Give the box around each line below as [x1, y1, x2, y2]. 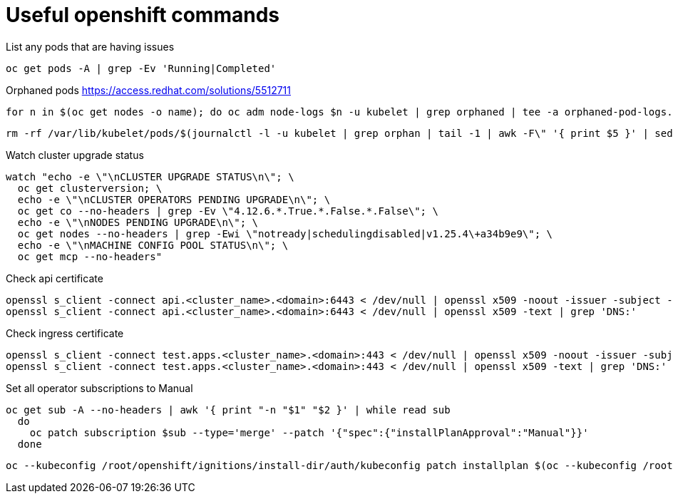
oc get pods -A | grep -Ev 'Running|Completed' [6, 62, 277, 74]
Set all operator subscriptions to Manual [6, 381, 193, 394]
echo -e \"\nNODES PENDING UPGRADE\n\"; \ [17, 216, 259, 228]
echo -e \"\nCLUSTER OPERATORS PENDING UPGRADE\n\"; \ [17, 193, 331, 205]
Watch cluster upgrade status [6, 148, 144, 161]
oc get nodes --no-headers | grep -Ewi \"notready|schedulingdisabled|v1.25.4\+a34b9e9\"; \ [17, 227, 553, 240]
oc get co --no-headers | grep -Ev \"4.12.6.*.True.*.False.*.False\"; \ [17, 205, 438, 217]
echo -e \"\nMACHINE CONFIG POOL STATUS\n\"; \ [17, 239, 289, 251]
